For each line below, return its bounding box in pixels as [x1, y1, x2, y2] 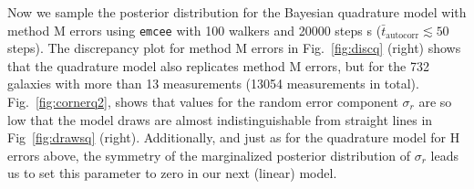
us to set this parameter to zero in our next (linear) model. [7, 163, 337, 183]
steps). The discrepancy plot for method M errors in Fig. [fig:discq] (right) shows [7, 38, 461, 58]
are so [418, 92, 452, 111]
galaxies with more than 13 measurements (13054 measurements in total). [7, 74, 419, 93]
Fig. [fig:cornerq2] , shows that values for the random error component [7, 92, 398, 111]
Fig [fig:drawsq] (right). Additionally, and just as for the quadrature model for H [7, 128, 460, 147]
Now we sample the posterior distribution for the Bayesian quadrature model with [7, 3, 467, 21]
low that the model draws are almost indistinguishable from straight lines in [7, 110, 433, 129]
